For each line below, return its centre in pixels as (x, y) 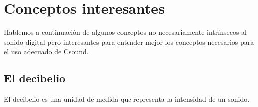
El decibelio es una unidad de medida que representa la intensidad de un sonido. (127, 99)
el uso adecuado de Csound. (46, 51)
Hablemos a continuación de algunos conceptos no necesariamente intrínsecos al (125, 32)
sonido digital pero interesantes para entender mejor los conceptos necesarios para (129, 41)
